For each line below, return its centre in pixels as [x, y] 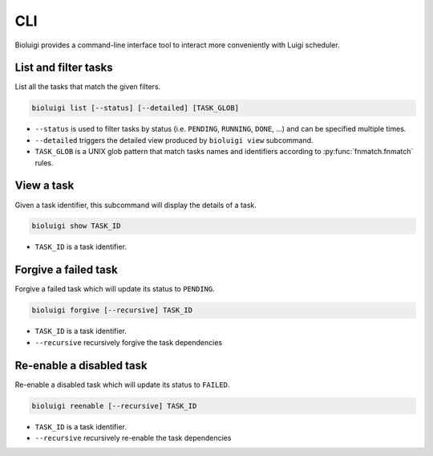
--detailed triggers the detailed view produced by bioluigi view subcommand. [174, 140]
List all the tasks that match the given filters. [88, 87]
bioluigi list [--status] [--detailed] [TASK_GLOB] [136, 108]
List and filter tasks [64, 68]
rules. [44, 163]
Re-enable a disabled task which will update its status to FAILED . [122, 385]
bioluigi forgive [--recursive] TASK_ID [112, 310]
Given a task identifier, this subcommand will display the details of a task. [136, 205]
